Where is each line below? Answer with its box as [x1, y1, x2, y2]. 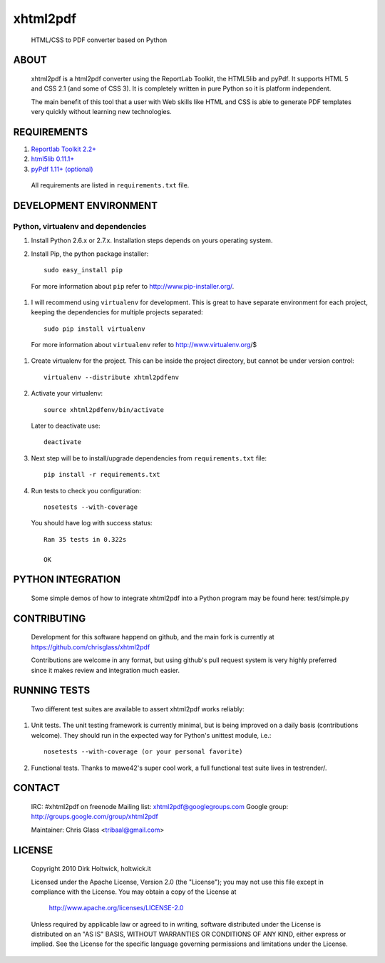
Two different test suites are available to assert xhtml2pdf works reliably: [31, 704, 245, 713]
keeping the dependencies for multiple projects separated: [31, 308, 203, 316]
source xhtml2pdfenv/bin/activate [43, 406, 164, 413]
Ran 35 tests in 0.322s [43, 535, 127, 543]
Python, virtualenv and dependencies [13, 221, 147, 231]
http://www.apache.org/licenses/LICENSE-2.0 [48, 904, 184, 912]
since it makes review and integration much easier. [31, 666, 180, 674]
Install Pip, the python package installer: [31, 249, 149, 258]
